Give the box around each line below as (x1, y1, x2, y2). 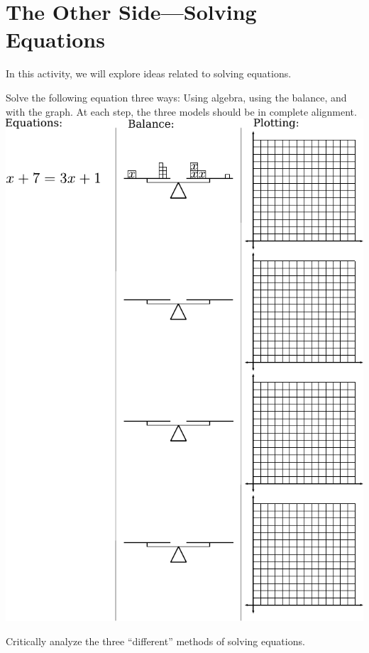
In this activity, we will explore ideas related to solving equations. (6, 66, 292, 81)
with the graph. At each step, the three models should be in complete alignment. (6, 104, 357, 119)
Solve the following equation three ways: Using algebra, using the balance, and (6, 89, 347, 104)
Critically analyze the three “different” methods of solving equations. (6, 633, 305, 648)
